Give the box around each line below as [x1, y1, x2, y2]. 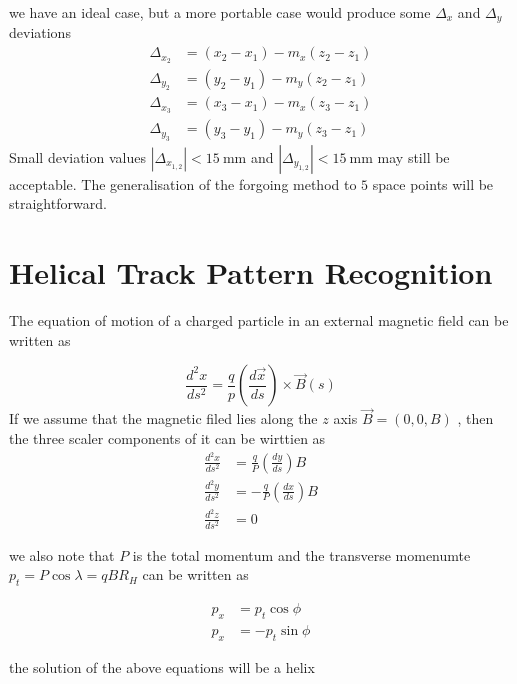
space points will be [372, 173, 494, 194]
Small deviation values [9, 146, 146, 167]
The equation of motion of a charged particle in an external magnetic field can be [9, 310, 509, 331]
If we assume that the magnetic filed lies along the [9, 408, 318, 429]
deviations [9, 22, 71, 43]
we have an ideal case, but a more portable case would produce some [9, 2, 431, 22]
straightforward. [9, 193, 107, 214]
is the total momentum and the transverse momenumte [132, 544, 471, 565]
